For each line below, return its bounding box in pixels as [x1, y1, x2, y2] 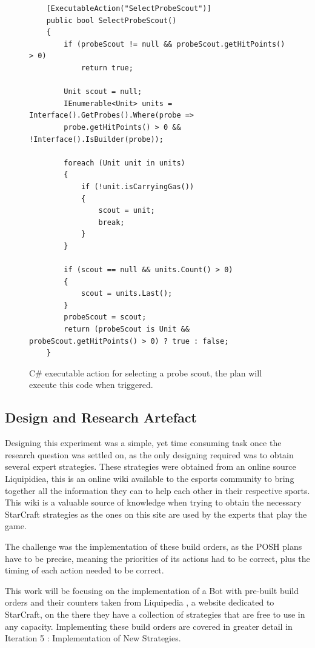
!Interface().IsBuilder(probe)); [29, 135, 164, 144]
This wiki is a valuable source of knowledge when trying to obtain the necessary [5, 496, 302, 509]
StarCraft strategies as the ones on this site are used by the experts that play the [5, 507, 307, 520]
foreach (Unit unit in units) [64, 158, 185, 167]
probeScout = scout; [64, 313, 147, 322]
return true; [81, 63, 133, 72]
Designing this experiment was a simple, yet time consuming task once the [5, 436, 282, 449]
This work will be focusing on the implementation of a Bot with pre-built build [5, 584, 299, 596]
